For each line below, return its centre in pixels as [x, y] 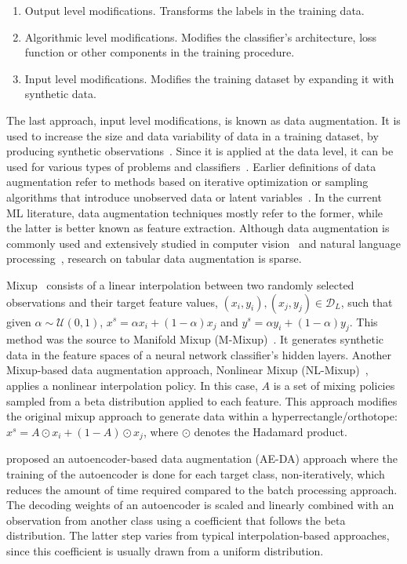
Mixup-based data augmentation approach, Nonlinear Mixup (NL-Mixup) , [187, 370]
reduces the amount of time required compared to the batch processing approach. [202, 489]
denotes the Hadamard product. [271, 431]
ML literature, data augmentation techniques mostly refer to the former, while [195, 212]
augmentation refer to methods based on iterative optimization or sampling [187, 182]
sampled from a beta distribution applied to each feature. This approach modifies [202, 400]
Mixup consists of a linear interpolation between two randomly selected [180, 284]
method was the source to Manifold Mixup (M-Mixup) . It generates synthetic [195, 339]
